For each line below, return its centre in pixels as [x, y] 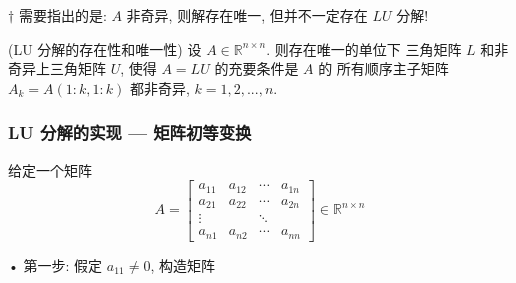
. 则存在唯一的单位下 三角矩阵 [364, 48]
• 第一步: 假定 [55, 264]
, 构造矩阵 [182, 264]
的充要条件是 [256, 68]
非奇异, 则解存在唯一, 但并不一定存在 [247, 15]
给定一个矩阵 [50, 169]
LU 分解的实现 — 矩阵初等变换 [130, 132]
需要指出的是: [62, 15]
